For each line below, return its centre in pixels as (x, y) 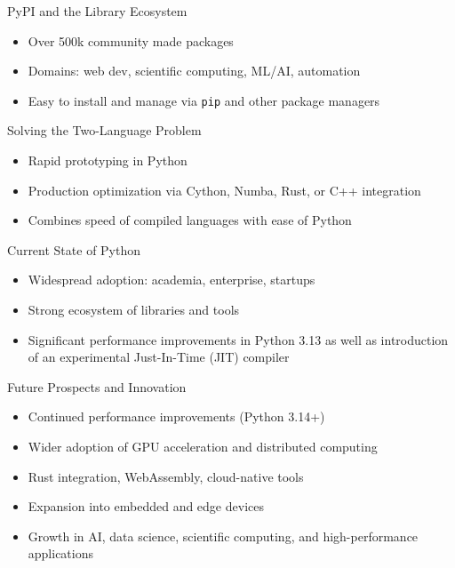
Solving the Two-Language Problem (104, 130)
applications (61, 553)
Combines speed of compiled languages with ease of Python (190, 220)
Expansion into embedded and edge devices (146, 506)
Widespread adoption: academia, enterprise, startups (172, 280)
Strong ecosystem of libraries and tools (134, 309)
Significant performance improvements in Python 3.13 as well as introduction (238, 339)
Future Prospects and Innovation (97, 386)
